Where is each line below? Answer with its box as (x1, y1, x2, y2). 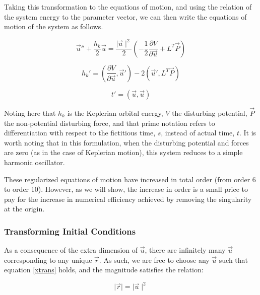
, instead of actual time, (161, 127, 235, 138)
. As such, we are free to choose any (99, 254, 210, 265)
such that (219, 254, 248, 265)
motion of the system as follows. (4, 21, 103, 32)
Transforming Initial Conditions (4, 225, 136, 237)
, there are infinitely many (145, 245, 226, 255)
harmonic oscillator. (4, 157, 65, 167)
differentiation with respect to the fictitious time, (4, 127, 156, 138)
